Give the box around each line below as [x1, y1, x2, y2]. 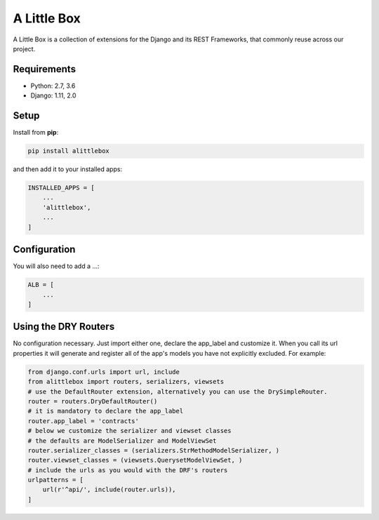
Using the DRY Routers [13, 321, 115, 333]
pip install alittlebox [27, 147, 110, 155]
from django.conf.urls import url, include [27, 368, 180, 375]
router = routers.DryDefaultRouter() [27, 397, 158, 405]
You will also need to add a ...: [13, 262, 100, 270]
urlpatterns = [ [27, 476, 84, 484]
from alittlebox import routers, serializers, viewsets [27, 378, 225, 386]
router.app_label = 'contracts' [27, 417, 140, 425]
